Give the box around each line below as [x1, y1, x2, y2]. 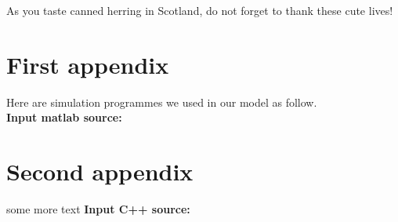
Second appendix [6, 155, 194, 187]
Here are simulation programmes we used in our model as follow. [6, 93, 317, 110]
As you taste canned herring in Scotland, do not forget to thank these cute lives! [6, 2, 393, 18]
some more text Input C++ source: [6, 201, 190, 217]
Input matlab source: [6, 109, 122, 126]
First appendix [6, 48, 169, 80]
